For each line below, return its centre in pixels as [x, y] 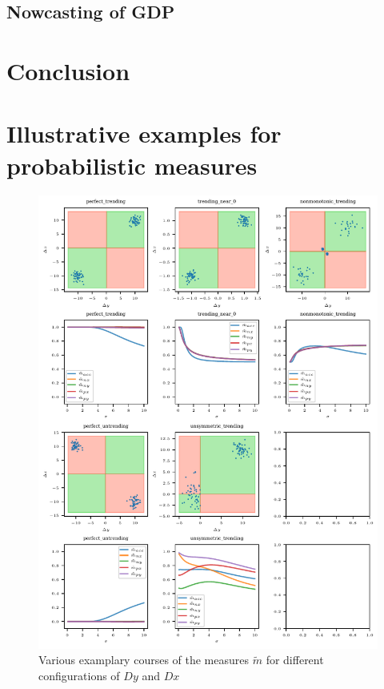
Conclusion [68, 70]
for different [295, 660]
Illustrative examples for [144, 133]
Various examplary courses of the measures [144, 660]
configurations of [79, 675]
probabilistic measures [132, 165]
